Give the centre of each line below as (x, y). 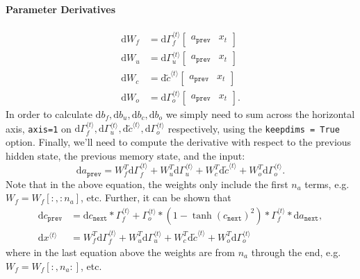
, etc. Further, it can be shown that (156, 197)
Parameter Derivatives (61, 9)
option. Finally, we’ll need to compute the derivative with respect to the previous (179, 142)
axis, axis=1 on (39, 128)
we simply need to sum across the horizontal (260, 114)
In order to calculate (49, 114)
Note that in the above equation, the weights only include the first (147, 184)
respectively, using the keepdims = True (254, 128)
